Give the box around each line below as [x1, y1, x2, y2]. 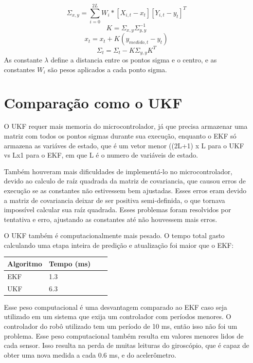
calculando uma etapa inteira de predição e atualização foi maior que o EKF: [4, 240, 234, 250]
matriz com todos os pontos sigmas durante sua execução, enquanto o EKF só [4, 130, 236, 141]
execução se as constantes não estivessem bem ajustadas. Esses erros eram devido [4, 185, 247, 195]
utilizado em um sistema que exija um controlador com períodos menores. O [4, 311, 232, 322]
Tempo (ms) [49, 258, 91, 268]
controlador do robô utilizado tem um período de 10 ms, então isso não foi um [4, 321, 237, 331]
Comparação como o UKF [4, 93, 182, 113]
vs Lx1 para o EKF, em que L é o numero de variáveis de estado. [4, 150, 198, 160]
